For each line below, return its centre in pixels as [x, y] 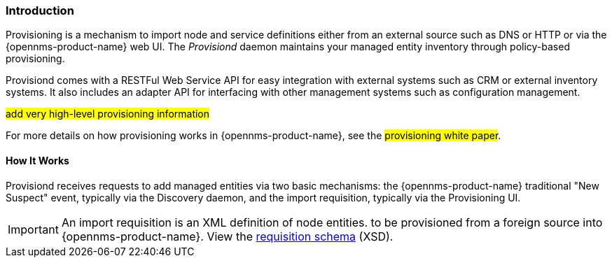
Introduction [40, 10]
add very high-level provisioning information [108, 114]
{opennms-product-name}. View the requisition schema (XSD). [227, 236]
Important [33, 229]
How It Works [37, 160]
